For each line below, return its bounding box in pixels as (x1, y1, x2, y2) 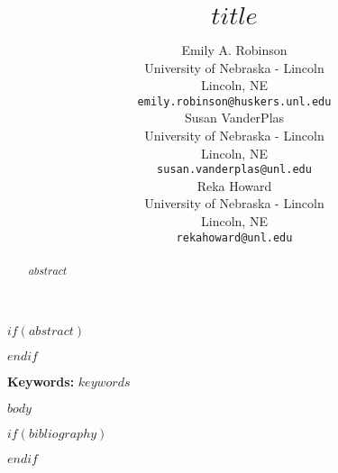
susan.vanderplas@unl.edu (157, 163, 312, 177)
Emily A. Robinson (181, 40, 288, 59)
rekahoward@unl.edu (176, 231, 293, 244)
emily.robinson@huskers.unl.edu (137, 95, 332, 108)
